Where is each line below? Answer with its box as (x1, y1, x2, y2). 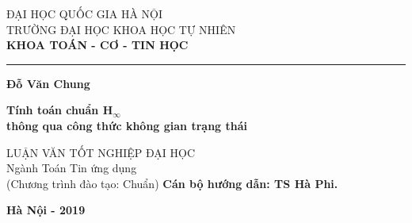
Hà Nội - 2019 (6, 202, 86, 218)
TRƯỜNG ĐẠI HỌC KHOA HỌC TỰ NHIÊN (6, 21, 236, 37)
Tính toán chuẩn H (6, 102, 113, 118)
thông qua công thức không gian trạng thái (6, 117, 247, 133)
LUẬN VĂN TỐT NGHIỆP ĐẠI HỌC (6, 144, 196, 160)
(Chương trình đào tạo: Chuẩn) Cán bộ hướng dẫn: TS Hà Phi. (6, 175, 338, 191)
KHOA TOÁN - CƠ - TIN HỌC (6, 37, 189, 53)
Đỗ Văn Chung (6, 75, 90, 91)
